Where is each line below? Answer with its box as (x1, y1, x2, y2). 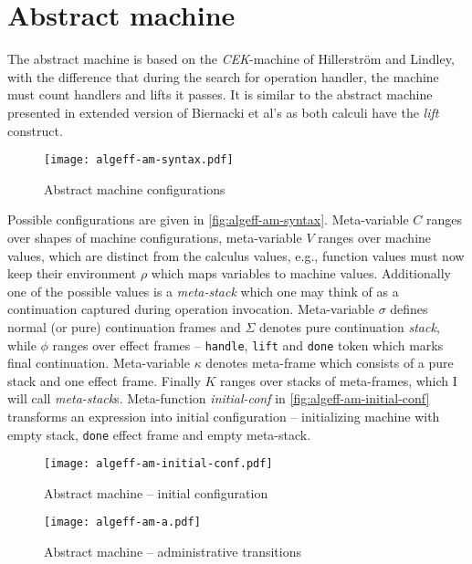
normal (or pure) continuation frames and (7, 317, 241, 336)
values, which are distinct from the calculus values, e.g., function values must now (7, 245, 465, 265)
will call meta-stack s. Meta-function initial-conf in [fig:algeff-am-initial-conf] (7, 389, 430, 408)
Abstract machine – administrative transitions (44, 542, 301, 561)
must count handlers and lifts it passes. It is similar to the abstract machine (7, 85, 433, 104)
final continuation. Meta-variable (7, 353, 190, 372)
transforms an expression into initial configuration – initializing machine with (7, 406, 440, 425)
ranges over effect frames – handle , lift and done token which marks (52, 335, 444, 354)
